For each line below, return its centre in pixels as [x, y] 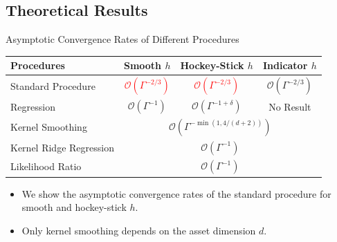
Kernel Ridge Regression [62, 148]
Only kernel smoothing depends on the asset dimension [139, 230]
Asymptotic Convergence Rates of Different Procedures [122, 39]
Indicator [285, 65]
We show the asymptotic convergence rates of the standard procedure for [176, 193]
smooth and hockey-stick [74, 207]
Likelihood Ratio [46, 166]
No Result [290, 106]
